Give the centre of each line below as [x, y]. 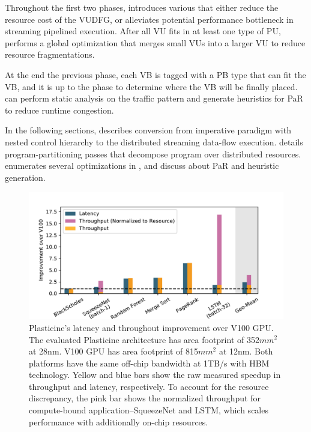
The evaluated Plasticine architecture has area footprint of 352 [144, 339]
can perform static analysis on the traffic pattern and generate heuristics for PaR [154, 98]
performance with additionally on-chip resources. [119, 421]
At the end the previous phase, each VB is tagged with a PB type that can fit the [155, 74]
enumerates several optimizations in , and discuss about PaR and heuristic [142, 166]
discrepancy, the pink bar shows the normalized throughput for [145, 398]
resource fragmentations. [50, 54]
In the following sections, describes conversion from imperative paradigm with [148, 130]
